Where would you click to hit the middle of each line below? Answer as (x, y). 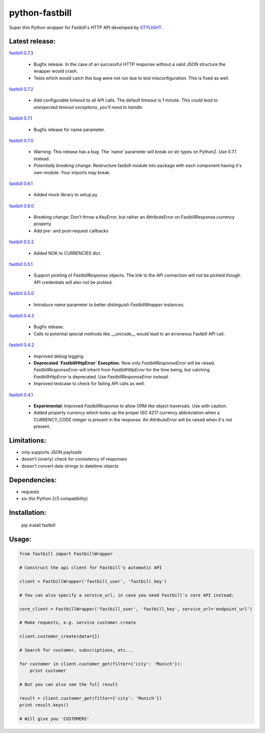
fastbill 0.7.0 (21, 140)
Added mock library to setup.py (66, 195)
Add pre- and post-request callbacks (71, 231)
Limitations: (28, 440)
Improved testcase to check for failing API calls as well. (89, 384)
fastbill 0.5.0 (22, 293)
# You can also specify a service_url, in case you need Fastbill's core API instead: (127, 595)
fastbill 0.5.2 (22, 242)
